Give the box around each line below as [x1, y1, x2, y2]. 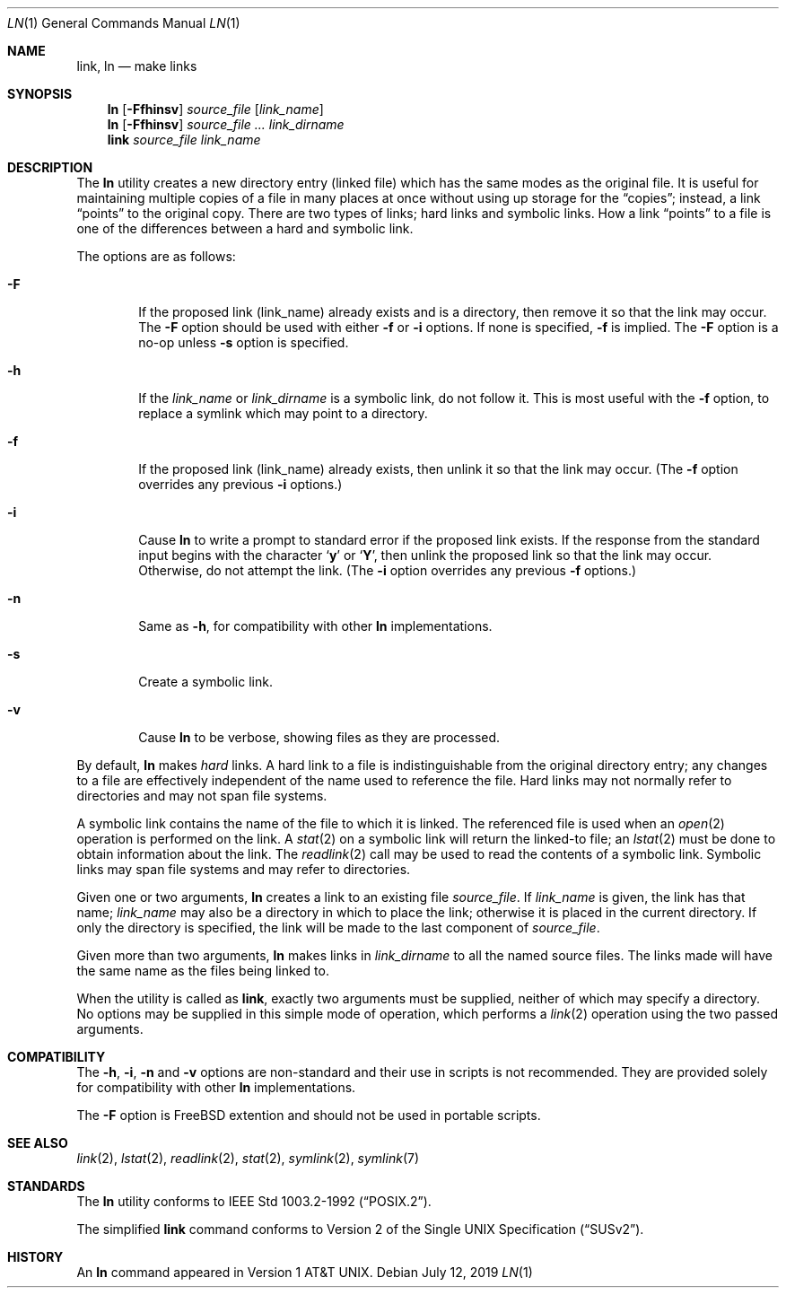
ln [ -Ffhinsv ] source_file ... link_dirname [107, 117, 345, 132]
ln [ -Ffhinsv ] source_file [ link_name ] [107, 101, 324, 117]
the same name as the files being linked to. [76, 963, 329, 978]
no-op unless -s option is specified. [138, 335, 349, 350]
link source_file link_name [107, 132, 261, 147]
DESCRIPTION [7, 160, 93, 175]
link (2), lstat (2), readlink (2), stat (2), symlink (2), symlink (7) [76, 1151, 420, 1166]
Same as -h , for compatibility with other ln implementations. [138, 618, 493, 634]
